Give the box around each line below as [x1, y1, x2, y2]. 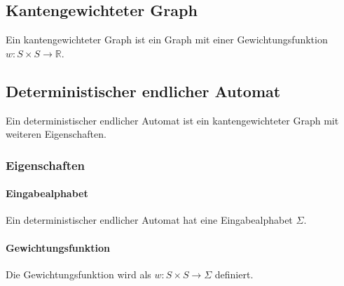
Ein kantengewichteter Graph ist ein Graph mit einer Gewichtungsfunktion [6, 32, 328, 47]
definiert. [214, 266, 254, 281]
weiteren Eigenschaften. [6, 127, 106, 141]
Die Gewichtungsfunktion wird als [6, 266, 151, 281]
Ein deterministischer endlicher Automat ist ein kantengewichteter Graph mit [6, 113, 339, 127]
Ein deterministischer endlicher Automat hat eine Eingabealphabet [6, 213, 293, 227]
